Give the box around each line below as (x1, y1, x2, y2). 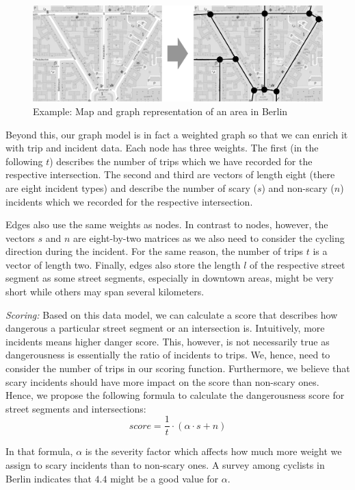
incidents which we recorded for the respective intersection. (5, 194, 253, 208)
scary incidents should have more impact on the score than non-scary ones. (5, 374, 319, 389)
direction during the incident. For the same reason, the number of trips (5, 244, 304, 258)
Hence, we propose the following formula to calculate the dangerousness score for (5, 388, 345, 402)
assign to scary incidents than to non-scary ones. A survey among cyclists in (5, 458, 325, 472)
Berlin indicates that (5, 471, 92, 485)
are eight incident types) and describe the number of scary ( (5, 180, 257, 195)
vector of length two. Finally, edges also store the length (5, 257, 241, 271)
